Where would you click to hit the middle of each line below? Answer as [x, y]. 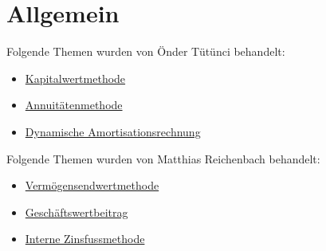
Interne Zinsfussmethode [85, 239]
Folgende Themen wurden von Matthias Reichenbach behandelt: [163, 158]
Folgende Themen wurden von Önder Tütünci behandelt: [146, 51]
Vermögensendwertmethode [92, 185]
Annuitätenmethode [74, 105]
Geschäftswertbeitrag [77, 212]
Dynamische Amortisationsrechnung [113, 131]
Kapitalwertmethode [75, 78]
